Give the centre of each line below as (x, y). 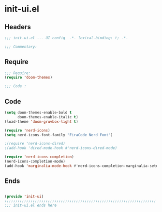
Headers (18, 27)
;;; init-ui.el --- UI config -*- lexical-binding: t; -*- (66, 38)
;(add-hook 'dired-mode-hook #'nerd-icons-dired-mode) (61, 148)
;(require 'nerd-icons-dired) (35, 144)
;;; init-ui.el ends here (30, 205)
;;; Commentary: (21, 47)
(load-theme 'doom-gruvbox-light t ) (41, 122)
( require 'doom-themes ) (29, 78)
